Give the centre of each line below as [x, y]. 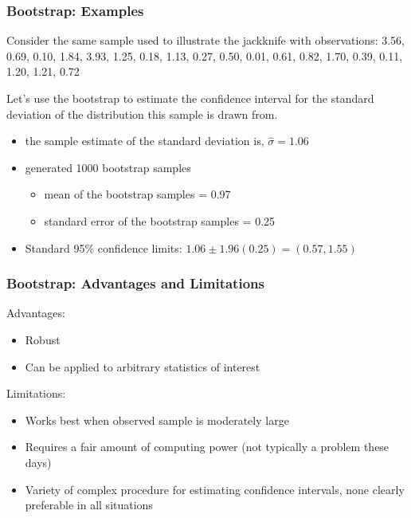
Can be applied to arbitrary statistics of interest [143, 366]
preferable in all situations [89, 505]
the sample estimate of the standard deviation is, [145, 141]
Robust [43, 339]
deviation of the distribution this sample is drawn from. [142, 114]
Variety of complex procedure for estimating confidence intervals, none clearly [215, 489]
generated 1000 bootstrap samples [108, 167]
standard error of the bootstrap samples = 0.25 [160, 220]
